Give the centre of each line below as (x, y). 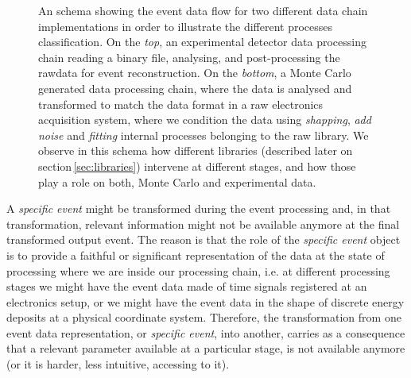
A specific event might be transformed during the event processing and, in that (199, 208)
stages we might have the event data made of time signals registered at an (187, 286)
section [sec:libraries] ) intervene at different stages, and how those (197, 166)
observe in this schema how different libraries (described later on (196, 150)
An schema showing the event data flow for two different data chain (203, 10)
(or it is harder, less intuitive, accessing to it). (118, 364)
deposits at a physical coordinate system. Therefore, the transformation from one (204, 317)
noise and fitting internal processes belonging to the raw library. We (204, 135)
